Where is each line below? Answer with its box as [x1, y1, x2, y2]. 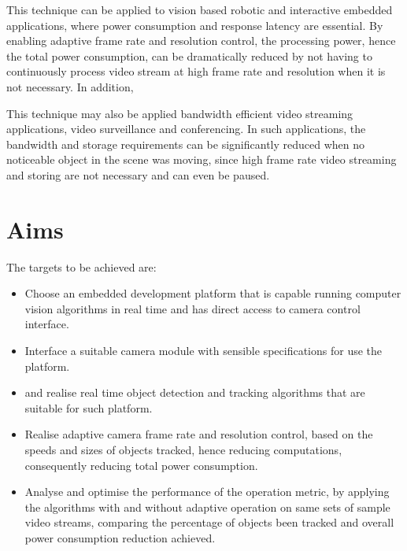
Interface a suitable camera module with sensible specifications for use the [24, 342, 383, 359]
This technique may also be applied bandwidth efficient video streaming [6, 105, 353, 121]
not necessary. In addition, [6, 78, 134, 94]
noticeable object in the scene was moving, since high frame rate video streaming [6, 151, 397, 168]
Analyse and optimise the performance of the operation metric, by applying [24, 483, 390, 500]
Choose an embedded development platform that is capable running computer [24, 285, 401, 301]
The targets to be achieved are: [6, 258, 157, 275]
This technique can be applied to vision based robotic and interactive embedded [6, 2, 393, 17]
